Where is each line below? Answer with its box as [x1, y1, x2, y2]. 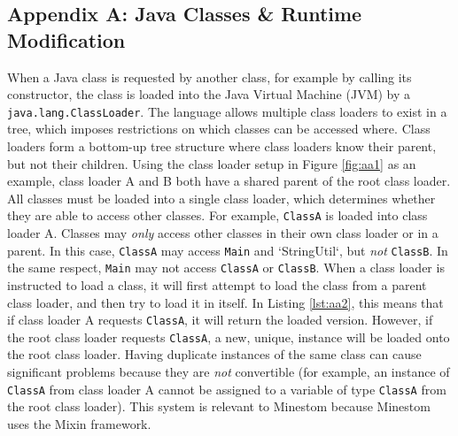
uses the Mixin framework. [7, 414, 151, 432]
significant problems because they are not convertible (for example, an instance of [7, 363, 450, 381]
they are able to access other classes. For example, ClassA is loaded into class [7, 206, 428, 225]
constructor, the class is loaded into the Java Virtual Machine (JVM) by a [7, 85, 411, 103]
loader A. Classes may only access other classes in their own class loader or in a [7, 224, 439, 242]
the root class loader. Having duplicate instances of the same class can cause [7, 345, 422, 363]
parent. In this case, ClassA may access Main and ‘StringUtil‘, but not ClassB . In [7, 241, 448, 259]
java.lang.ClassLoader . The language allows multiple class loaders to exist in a [7, 102, 447, 120]
